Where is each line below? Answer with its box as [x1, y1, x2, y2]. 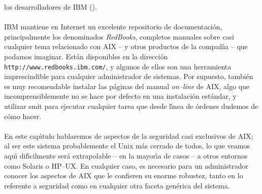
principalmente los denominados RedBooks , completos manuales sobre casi [4, 31, 234, 42]
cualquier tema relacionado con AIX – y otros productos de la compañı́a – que [4, 41, 248, 52]
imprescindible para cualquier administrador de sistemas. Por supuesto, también [4, 71, 253, 82]
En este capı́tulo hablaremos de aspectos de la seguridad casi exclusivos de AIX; [4, 130, 253, 141]
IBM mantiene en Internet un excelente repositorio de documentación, [4, 21, 222, 32]
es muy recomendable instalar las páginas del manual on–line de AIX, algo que [4, 81, 250, 91]
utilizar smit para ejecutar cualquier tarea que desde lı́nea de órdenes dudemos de [4, 101, 258, 111]
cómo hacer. [4, 110, 42, 121]
